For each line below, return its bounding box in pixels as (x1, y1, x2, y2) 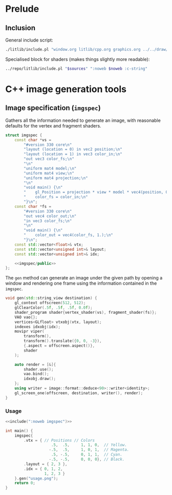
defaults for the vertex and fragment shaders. (5, 122, 101, 128)
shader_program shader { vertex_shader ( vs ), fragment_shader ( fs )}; (14, 310, 157, 315)
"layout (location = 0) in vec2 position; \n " (24, 147, 123, 152)
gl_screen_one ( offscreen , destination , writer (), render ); (14, 390, 143, 396)
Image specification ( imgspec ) (5, 103, 101, 113)
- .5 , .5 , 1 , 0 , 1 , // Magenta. (49, 447, 130, 453)
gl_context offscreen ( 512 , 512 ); (14, 300, 86, 306)
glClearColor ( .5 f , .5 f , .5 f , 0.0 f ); (14, 305, 93, 310)
